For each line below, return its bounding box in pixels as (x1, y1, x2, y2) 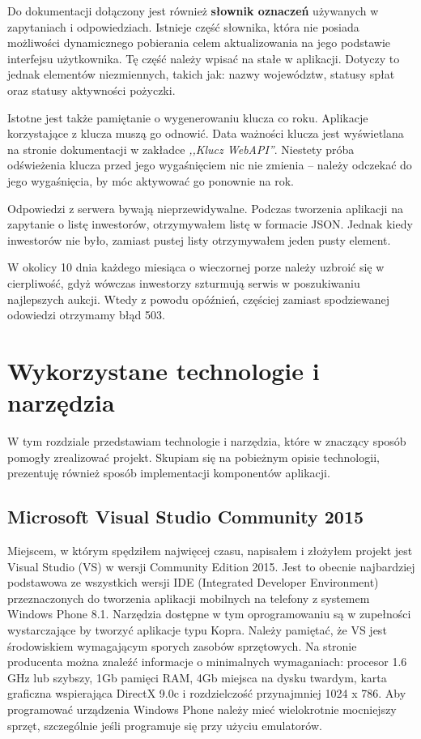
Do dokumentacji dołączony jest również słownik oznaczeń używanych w (7, 2, 379, 19)
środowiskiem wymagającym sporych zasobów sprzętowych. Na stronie (7, 637, 357, 654)
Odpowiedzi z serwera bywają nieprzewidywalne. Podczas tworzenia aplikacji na (7, 199, 403, 216)
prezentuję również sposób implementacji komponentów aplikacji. (7, 464, 330, 481)
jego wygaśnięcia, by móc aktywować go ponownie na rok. (7, 172, 294, 189)
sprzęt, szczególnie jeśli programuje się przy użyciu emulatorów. (7, 716, 322, 733)
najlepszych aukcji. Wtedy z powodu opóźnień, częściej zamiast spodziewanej (7, 290, 390, 307)
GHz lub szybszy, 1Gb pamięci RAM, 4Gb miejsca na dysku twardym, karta (7, 669, 387, 686)
